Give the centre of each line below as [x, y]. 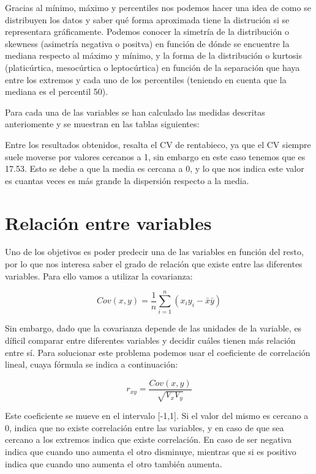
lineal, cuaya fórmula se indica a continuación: [92, 364]
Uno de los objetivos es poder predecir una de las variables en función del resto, [154, 252]
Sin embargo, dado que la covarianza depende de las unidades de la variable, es [153, 328]
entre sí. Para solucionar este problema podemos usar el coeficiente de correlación [158, 352]
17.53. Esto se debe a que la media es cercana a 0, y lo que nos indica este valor [155, 168]
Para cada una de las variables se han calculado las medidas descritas [135, 112]
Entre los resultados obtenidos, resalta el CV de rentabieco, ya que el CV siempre [158, 144]
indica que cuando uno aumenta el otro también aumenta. [114, 463]
